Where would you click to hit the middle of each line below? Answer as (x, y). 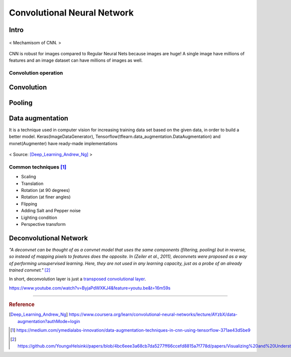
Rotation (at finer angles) (46, 197)
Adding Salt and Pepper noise (51, 211)
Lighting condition (39, 217)
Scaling (29, 177)
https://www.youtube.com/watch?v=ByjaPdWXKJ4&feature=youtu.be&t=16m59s (90, 288)
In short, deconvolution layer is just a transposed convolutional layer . (78, 279)
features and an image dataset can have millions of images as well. (76, 60)
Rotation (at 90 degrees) (46, 190)
